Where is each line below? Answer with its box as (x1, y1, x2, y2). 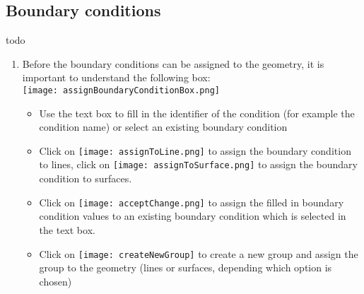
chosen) (39, 274, 72, 288)
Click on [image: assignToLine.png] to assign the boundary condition (39, 143, 351, 158)
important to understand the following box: (22, 70, 211, 85)
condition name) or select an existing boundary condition (39, 119, 288, 134)
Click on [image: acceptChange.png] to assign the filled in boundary (39, 194, 344, 209)
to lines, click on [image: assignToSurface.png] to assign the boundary (39, 157, 358, 172)
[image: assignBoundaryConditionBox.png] (22, 85, 220, 95)
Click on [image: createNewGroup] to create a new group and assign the (39, 246, 358, 261)
